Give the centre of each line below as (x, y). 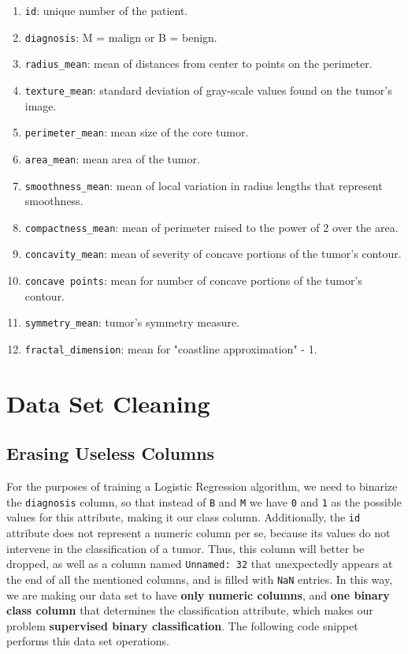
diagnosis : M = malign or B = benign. (121, 37)
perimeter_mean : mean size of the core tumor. (137, 132)
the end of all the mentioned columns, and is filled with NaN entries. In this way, (200, 579)
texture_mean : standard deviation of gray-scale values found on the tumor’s (208, 90)
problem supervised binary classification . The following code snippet (182, 625)
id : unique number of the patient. (106, 10)
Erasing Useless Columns (111, 453)
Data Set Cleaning (108, 403)
